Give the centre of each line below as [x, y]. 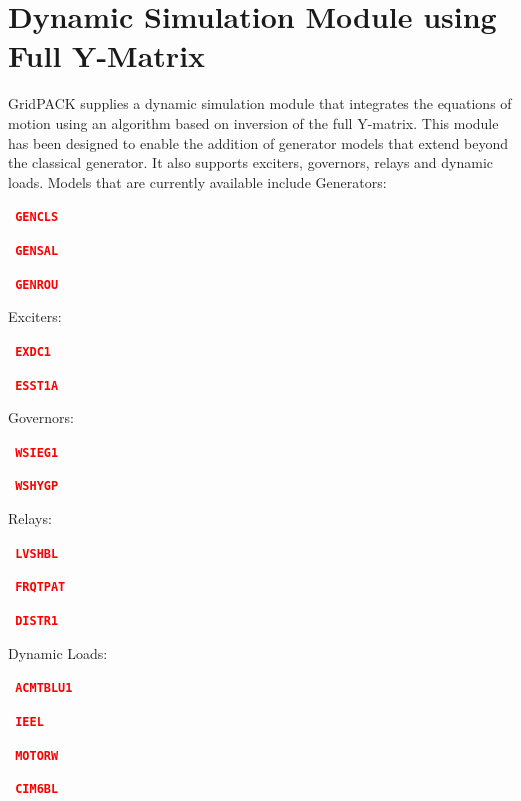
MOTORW [37, 755]
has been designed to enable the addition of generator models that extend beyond [258, 142]
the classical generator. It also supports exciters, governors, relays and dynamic [251, 162]
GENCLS [37, 217]
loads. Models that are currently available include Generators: [197, 181]
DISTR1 [37, 620]
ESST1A [37, 385]
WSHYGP [37, 486]
